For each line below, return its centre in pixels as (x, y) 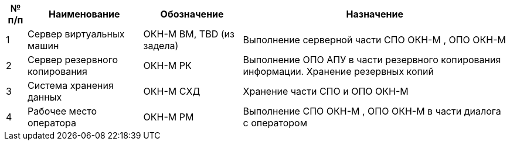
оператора (52, 123)
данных (45, 97)
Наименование (84, 14)
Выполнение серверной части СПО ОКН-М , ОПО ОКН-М (375, 40)
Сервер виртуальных (76, 34)
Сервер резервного (73, 60)
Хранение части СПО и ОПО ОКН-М (326, 91)
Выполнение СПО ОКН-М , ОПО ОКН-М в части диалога (372, 111)
